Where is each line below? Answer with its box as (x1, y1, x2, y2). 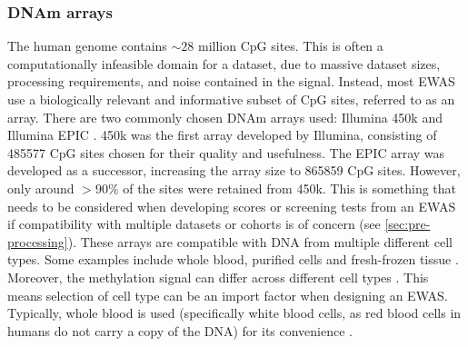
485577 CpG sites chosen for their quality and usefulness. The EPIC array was (7, 143, 445, 162)
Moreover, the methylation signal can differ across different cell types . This (7, 267, 429, 286)
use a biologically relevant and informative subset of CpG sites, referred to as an (7, 90, 455, 108)
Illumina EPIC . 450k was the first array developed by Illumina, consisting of (7, 125, 437, 144)
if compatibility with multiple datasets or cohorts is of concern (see (7, 214, 381, 233)
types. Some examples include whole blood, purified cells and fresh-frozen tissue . (7, 250, 459, 269)
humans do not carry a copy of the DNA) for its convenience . (7, 321, 353, 340)
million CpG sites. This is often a (198, 36, 383, 55)
